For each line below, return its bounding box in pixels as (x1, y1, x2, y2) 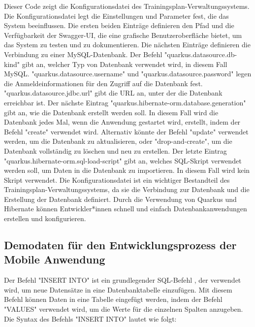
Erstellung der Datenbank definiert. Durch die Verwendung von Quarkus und (4, 194, 237, 204)
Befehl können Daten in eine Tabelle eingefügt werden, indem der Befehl (4, 294, 223, 304)
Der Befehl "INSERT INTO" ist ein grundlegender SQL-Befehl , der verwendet (4, 275, 241, 285)
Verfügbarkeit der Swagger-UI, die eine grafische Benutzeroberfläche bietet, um (4, 30, 242, 40)
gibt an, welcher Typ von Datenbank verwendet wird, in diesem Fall (22, 59, 227, 69)
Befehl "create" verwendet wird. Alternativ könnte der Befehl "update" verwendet (4, 126, 249, 136)
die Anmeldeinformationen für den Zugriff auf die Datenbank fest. (4, 78, 203, 88)
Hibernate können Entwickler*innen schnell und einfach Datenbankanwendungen (4, 203, 247, 214)
